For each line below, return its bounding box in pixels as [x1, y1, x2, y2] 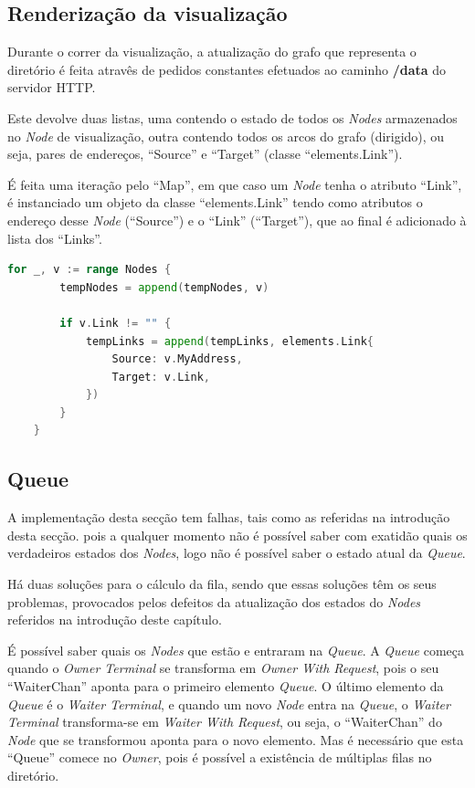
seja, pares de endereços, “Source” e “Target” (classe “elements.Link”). [7, 144, 403, 163]
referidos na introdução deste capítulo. [7, 610, 222, 629]
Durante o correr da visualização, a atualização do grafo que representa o [7, 42, 417, 61]
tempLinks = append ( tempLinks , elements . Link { [85, 334, 374, 348]
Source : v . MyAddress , [111, 352, 243, 366]
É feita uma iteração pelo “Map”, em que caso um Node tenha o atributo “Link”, [7, 174, 462, 194]
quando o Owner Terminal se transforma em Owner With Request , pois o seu [7, 658, 439, 678]
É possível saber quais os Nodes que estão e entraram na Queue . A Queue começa [7, 640, 464, 659]
